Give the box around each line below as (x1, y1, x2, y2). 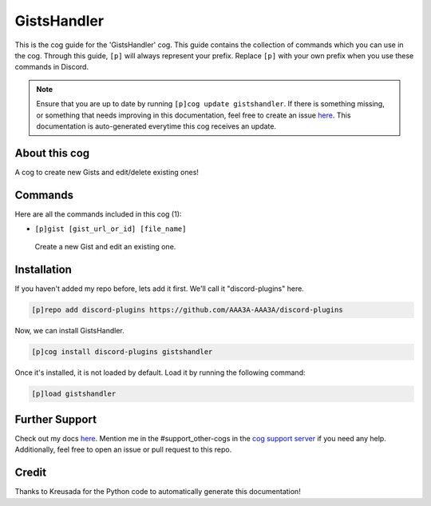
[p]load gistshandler (31, 389, 117, 399)
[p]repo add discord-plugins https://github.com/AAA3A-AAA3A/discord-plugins (31, 305, 343, 315)
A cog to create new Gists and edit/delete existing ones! (14, 167, 200, 177)
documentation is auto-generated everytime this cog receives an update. (36, 121, 277, 131)
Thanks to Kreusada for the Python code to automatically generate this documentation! (14, 487, 301, 496)
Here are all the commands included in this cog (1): (14, 209, 182, 219)
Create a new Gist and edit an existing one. (34, 242, 176, 252)
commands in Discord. (14, 62, 89, 72)
